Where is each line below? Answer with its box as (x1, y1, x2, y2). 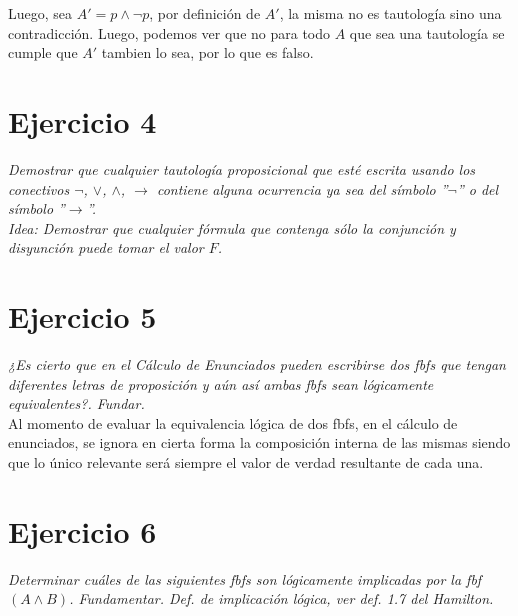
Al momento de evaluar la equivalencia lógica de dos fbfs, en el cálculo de (8, 412, 458, 433)
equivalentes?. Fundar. (8, 393, 145, 414)
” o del (456, 178, 499, 199)
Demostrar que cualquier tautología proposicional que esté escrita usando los (8, 158, 476, 179)
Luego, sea (8, 3, 73, 23)
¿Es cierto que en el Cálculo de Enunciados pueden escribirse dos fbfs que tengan (8, 354, 506, 374)
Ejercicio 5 (8, 296, 157, 337)
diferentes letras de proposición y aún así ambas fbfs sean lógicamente (8, 373, 434, 394)
